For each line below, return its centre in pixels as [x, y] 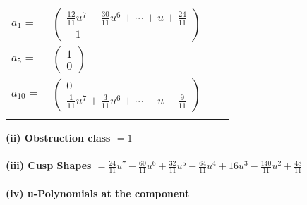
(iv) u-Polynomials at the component [98, 193]
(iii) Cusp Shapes [49, 165]
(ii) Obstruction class [58, 137]
